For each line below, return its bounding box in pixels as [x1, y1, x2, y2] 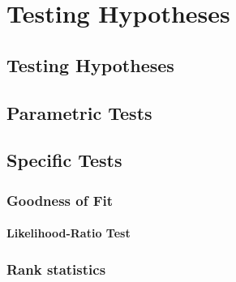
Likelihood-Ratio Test [6, 224, 131, 241]
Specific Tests [6, 147, 122, 173]
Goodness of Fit [6, 190, 114, 210]
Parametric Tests [6, 100, 152, 125]
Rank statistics [6, 258, 106, 279]
